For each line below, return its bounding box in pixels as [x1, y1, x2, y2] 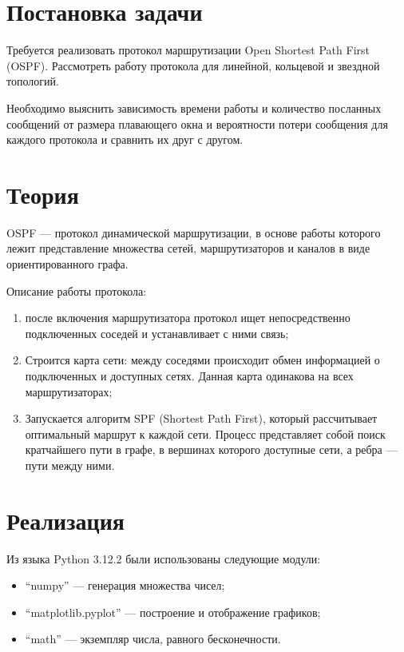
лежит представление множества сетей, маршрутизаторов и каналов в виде [6, 240, 370, 256]
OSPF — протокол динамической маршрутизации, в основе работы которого [6, 224, 381, 241]
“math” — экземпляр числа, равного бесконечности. [25, 630, 281, 647]
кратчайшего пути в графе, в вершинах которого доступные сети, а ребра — [25, 441, 398, 458]
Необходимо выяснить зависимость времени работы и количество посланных [6, 99, 382, 116]
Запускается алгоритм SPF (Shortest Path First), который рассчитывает [25, 410, 378, 427]
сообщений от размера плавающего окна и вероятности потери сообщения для [6, 115, 388, 132]
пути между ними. [25, 456, 115, 473]
